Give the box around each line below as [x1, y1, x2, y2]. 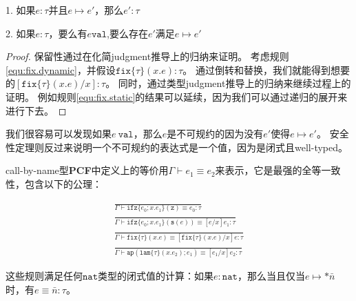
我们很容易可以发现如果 [6, 126, 112, 141]
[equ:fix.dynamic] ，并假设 [6, 62, 116, 77]
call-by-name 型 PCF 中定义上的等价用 [6, 163, 169, 177]
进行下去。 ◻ [6, 103, 67, 117]
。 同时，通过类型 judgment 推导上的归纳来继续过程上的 [105, 76, 351, 90]
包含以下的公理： [24, 176, 102, 191]
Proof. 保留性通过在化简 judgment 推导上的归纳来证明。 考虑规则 [6, 49, 289, 64]
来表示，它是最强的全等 [215, 163, 322, 177]
